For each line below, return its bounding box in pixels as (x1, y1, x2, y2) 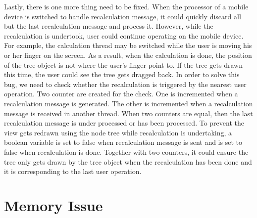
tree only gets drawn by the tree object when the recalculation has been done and (4, 156, 252, 167)
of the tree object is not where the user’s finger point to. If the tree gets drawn (4, 59, 243, 70)
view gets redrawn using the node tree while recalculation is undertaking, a (4, 127, 232, 137)
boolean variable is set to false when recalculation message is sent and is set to (4, 137, 242, 147)
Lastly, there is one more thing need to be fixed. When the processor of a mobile (4, 1, 249, 11)
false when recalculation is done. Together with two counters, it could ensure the (4, 146, 249, 157)
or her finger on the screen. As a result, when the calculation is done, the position (4, 49, 252, 60)
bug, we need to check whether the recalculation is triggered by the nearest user (4, 79, 247, 89)
